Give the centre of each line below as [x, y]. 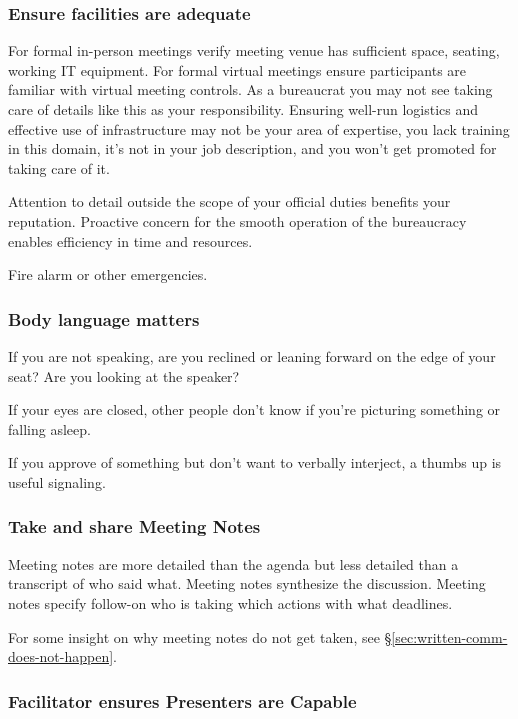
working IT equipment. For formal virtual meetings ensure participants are [237, 69]
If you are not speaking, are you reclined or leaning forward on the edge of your [252, 355]
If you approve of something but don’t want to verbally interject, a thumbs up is [255, 462]
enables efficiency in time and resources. [130, 240]
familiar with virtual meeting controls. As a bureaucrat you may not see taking [250, 89]
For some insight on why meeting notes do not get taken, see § [200, 636]
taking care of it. [59, 167]
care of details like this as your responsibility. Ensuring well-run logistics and [243, 109]
